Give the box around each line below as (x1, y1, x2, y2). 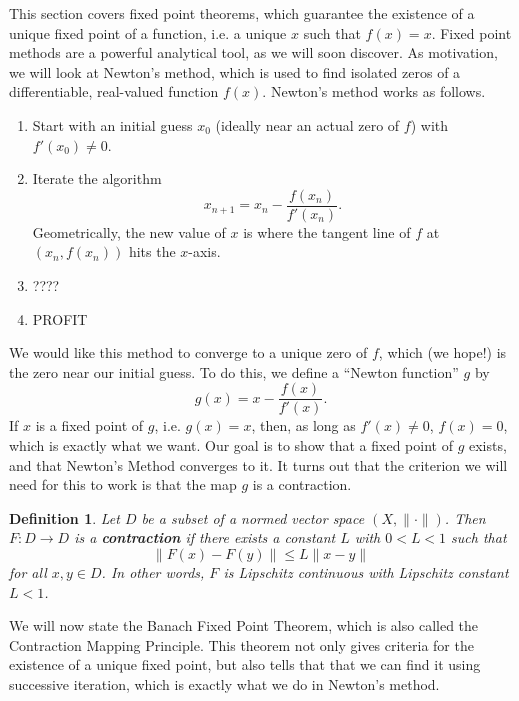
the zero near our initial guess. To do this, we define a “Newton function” (9, 361, 459, 382)
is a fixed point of (35, 415, 144, 436)
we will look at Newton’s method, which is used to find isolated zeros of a (9, 61, 461, 82)
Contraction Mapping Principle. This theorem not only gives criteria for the (9, 634, 474, 655)
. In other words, (101, 562, 205, 582)
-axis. (188, 241, 221, 262)
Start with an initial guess (32, 114, 193, 135)
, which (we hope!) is (378, 342, 507, 363)
